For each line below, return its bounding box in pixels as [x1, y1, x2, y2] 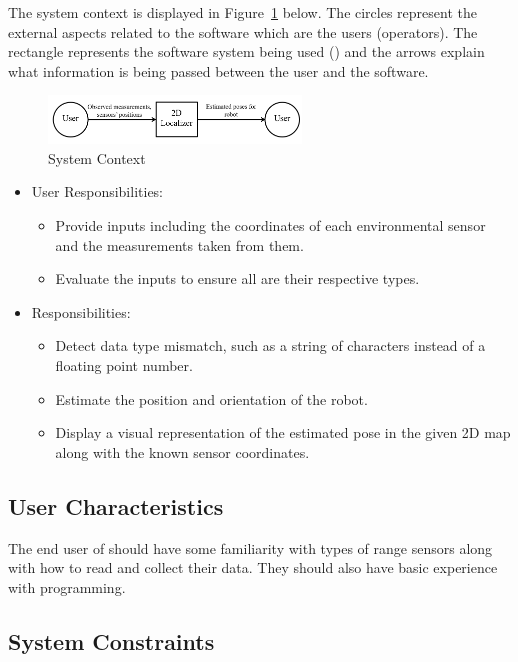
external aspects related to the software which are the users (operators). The [8, 21, 478, 42]
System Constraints [8, 625, 215, 656]
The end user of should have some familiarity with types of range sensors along [8, 537, 493, 558]
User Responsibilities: [31, 181, 164, 202]
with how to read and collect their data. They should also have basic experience [8, 557, 498, 578]
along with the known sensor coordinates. [55, 441, 310, 462]
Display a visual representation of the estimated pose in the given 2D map [55, 422, 511, 443]
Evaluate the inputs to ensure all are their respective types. [55, 268, 420, 289]
